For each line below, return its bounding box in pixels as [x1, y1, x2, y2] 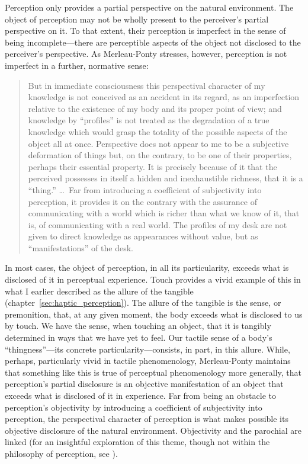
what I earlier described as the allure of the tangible [5, 284, 194, 297]
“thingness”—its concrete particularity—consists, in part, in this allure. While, [5, 343, 290, 355]
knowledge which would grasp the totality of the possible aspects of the [28, 125, 287, 137]
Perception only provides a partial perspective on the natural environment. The [5, 1, 294, 13]
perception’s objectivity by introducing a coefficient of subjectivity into [5, 401, 262, 413]
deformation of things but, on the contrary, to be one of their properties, [28, 149, 292, 161]
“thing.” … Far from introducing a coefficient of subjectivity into [28, 183, 262, 196]
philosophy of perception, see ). [5, 447, 118, 459]
